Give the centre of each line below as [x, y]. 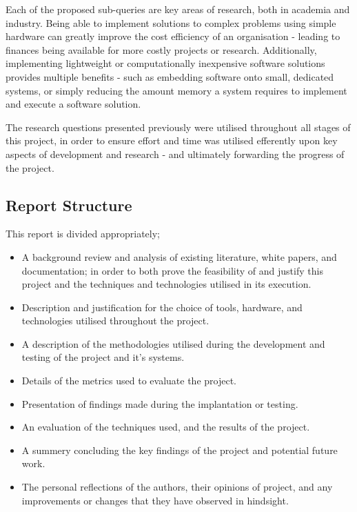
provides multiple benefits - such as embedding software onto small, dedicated [170, 76]
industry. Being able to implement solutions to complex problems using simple [171, 22]
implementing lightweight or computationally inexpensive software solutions [165, 63]
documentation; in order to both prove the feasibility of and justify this [172, 270]
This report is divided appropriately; [83, 234]
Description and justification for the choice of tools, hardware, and [162, 307]
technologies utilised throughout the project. [115, 321]
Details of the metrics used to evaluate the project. [129, 381]
